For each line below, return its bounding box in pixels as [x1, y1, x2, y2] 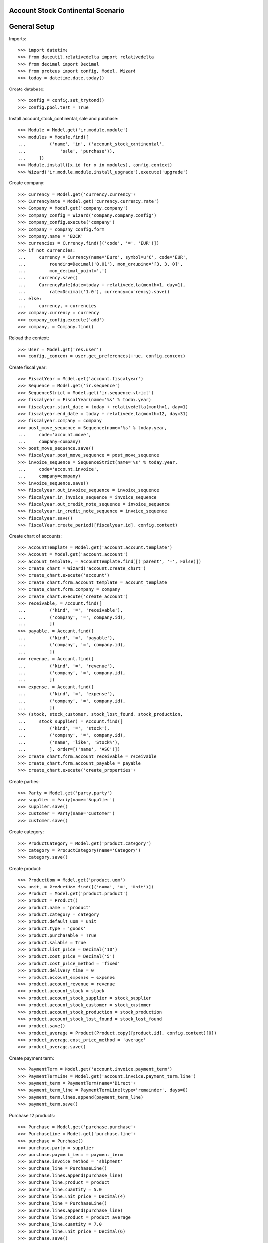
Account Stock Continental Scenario [9, 6, 125, 15]
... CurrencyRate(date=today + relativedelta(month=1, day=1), [18, 282, 186, 288]
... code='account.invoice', [18, 466, 99, 472]
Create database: [9, 86, 45, 92]
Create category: [9, 829, 44, 835]
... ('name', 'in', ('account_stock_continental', [18, 141, 165, 147]
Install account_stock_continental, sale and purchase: [9, 116, 119, 122]
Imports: [9, 35, 27, 42]
